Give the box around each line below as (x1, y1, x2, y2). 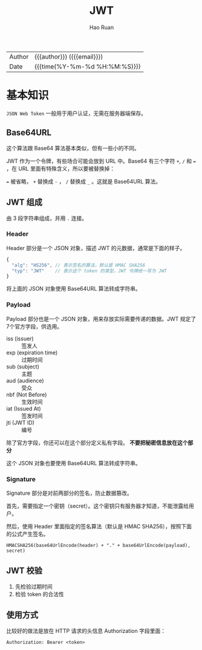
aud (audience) (6, 377, 44, 384)
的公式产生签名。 (6, 530, 49, 537)
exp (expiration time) (6, 349, 58, 356)
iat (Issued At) (6, 405, 41, 412)
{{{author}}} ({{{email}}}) (34, 52, 103, 61)
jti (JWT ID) (6, 419, 35, 426)
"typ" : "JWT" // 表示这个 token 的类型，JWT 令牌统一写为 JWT (11, 268, 168, 274)
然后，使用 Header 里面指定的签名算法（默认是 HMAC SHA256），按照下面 (6, 522, 192, 530)
